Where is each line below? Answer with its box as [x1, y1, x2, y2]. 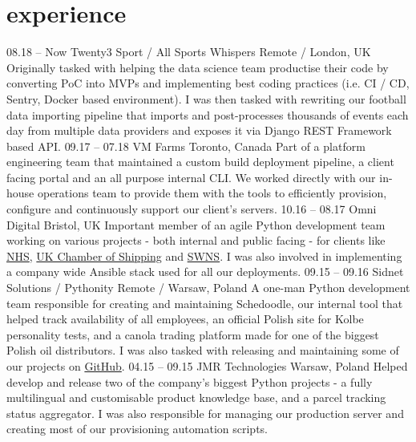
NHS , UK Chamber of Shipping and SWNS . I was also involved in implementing [6, 247, 402, 264]
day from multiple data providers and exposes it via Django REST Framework [6, 122, 392, 139]
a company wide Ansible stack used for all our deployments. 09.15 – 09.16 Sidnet [6, 263, 404, 280]
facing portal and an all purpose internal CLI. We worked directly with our [6, 168, 376, 185]
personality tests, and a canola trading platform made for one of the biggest [6, 326, 379, 343]
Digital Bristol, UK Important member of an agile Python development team [6, 216, 386, 233]
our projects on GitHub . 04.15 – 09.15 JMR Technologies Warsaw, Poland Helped [6, 358, 408, 374]
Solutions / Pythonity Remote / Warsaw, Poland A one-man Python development [6, 279, 410, 296]
